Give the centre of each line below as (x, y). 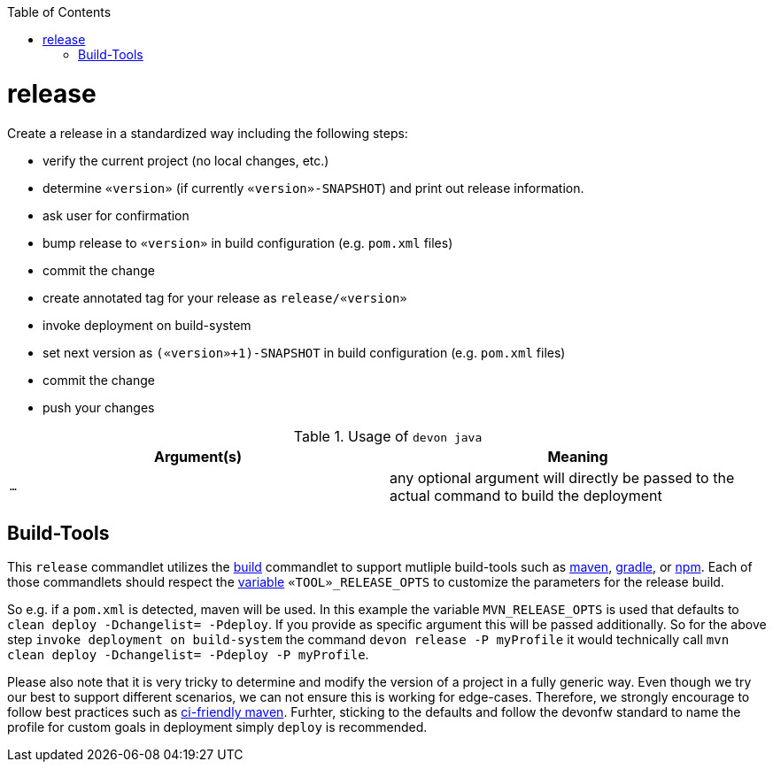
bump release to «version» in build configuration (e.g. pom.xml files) (248, 242)
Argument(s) (198, 456)
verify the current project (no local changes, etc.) (186, 160)
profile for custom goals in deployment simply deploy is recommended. (217, 727)
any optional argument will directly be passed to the (562, 477)
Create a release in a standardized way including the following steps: (208, 133)
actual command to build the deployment (526, 495)
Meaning (578, 456)
